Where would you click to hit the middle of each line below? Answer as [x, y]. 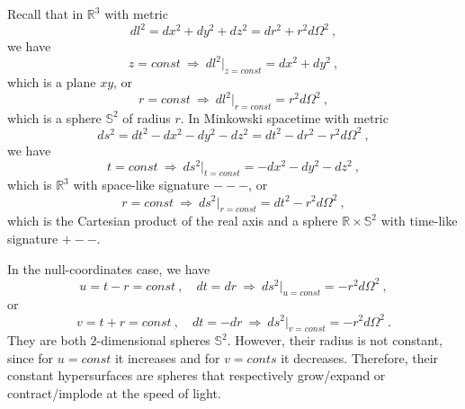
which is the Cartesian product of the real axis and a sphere [173, 221]
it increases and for [167, 357]
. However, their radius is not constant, [335, 340]
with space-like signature [141, 185]
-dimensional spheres [153, 340]
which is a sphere [54, 117]
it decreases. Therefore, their [360, 357]
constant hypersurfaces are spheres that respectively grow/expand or [197, 375]
